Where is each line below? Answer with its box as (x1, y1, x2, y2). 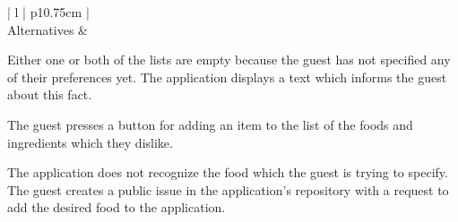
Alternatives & (7, 20, 88, 38)
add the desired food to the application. (7, 198, 226, 217)
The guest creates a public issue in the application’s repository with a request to (7, 180, 449, 199)
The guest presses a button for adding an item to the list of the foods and (7, 115, 413, 133)
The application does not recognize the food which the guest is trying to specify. (7, 163, 448, 182)
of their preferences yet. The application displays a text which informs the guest (7, 67, 447, 86)
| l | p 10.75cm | (7, 3, 90, 21)
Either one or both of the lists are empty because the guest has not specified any (7, 50, 451, 69)
